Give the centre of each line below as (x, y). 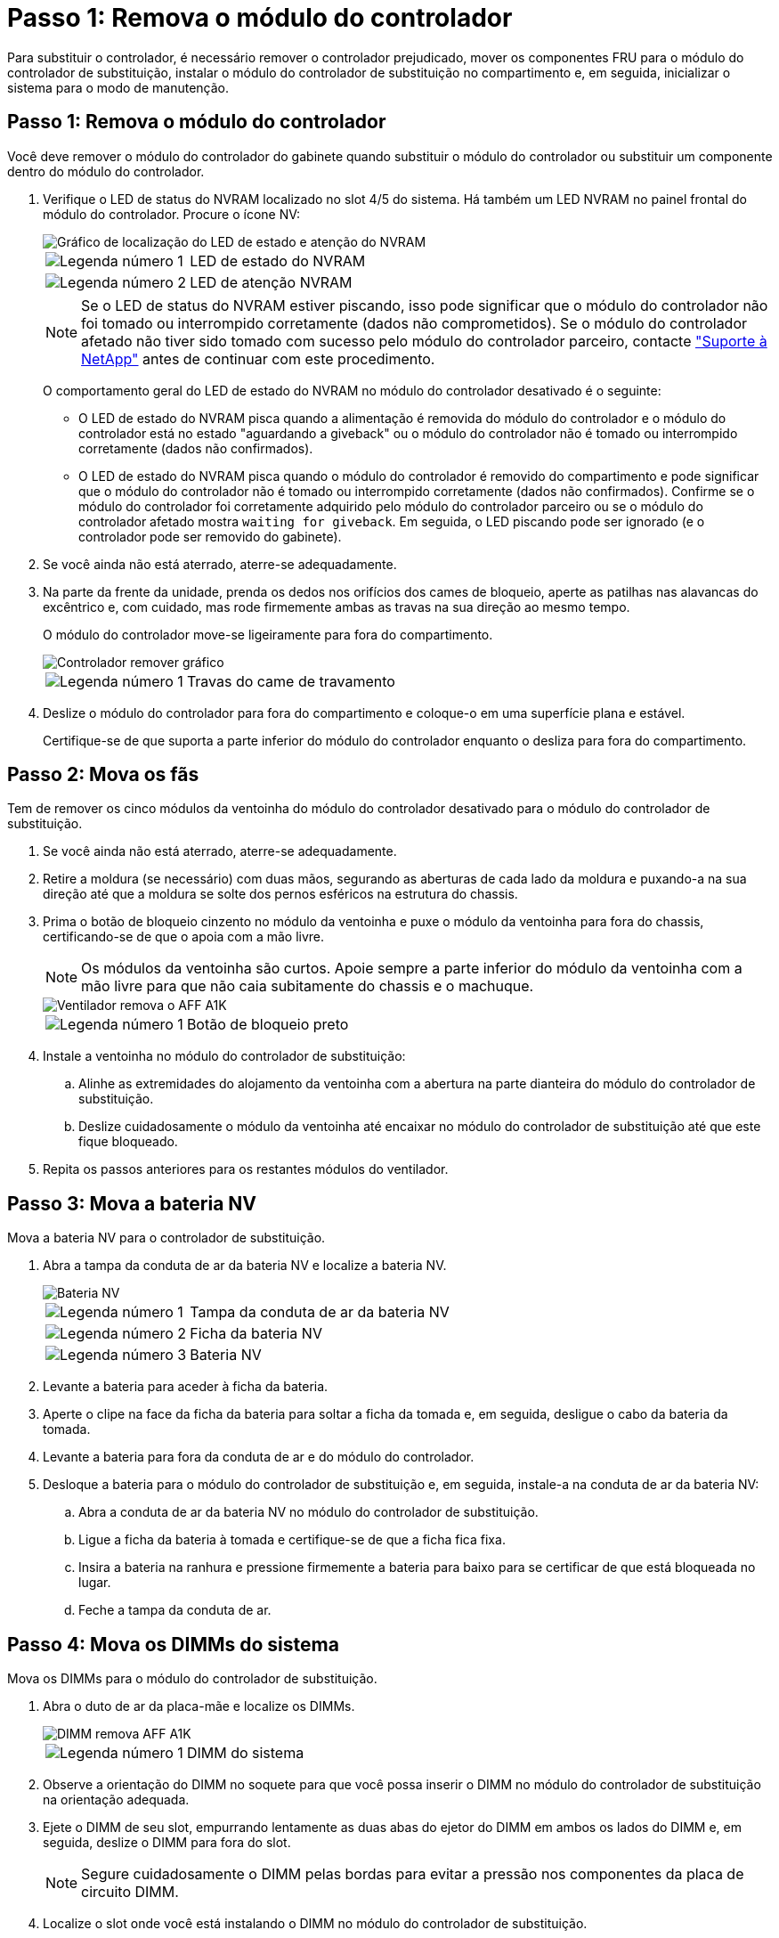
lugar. (95, 1583)
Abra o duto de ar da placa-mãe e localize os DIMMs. (199, 1706)
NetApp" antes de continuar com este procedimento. (258, 358)
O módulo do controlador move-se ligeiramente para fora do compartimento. (268, 634)
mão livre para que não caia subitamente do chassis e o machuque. (308, 986)
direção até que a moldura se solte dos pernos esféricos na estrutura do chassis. (280, 894)
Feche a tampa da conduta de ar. (175, 1610)
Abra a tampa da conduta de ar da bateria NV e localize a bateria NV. (245, 1266)
